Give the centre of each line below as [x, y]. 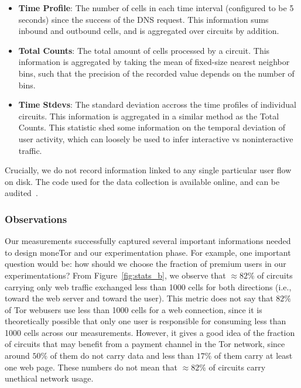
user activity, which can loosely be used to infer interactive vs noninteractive [156, 138]
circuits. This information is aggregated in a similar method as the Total [149, 116]
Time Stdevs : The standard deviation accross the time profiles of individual [157, 104]
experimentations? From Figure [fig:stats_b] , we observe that [115, 275]
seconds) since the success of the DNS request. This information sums [143, 19]
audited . [21, 193]
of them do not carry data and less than [122, 356]
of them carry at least [254, 356]
